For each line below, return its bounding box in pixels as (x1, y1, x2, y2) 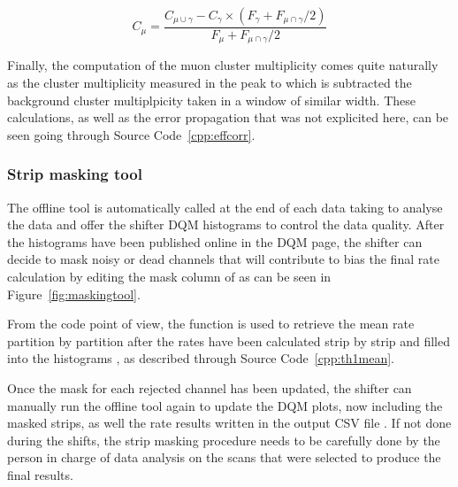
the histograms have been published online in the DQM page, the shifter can (7, 232, 423, 251)
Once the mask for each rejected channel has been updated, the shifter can (7, 379, 412, 398)
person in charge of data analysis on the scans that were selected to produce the (7, 448, 441, 467)
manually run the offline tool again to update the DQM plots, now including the (7, 396, 443, 414)
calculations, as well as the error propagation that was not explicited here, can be (7, 108, 449, 127)
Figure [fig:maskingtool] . (7, 284, 141, 303)
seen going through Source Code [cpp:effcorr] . (7, 125, 256, 143)
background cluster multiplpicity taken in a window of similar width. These (7, 90, 416, 109)
